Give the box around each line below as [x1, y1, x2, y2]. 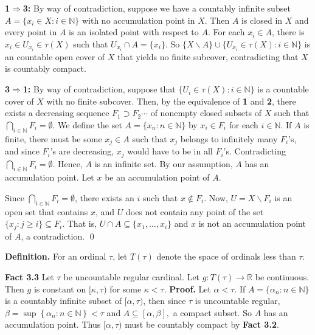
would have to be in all [127, 145, 213, 157]
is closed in [241, 13, 283, 26]
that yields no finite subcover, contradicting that [117, 50, 299, 63]
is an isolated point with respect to [69, 26, 199, 38]
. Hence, [52, 157, 83, 170]
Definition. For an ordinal [5, 250, 106, 263]
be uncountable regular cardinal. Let [63, 270, 200, 283]
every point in [5, 26, 57, 38]
